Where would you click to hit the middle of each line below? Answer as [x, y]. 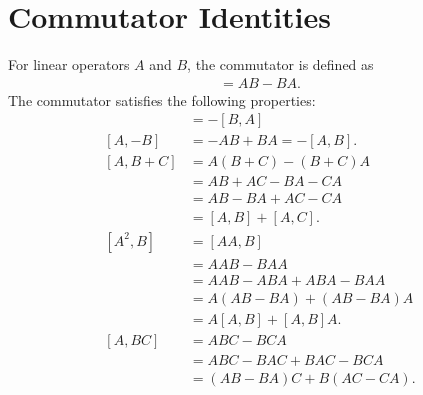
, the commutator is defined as [280, 64]
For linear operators [69, 64]
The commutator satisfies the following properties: [162, 99]
